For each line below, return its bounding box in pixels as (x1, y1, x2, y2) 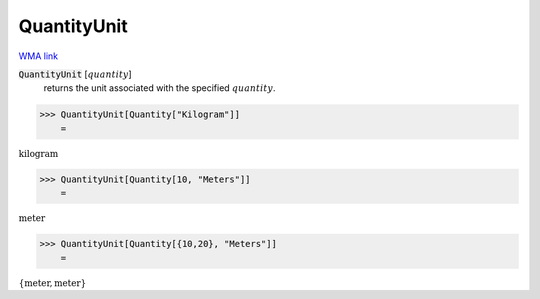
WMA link (18, 50, 59, 62)
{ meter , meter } (18, 277, 87, 289)
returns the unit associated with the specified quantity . (43, 82, 276, 94)
